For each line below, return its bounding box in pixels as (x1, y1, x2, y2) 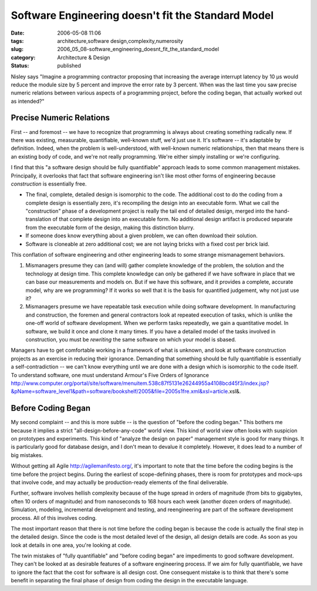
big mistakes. (11, 451, 43, 458)
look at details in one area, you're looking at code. (11, 541, 132, 549)
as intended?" (11, 98, 45, 105)
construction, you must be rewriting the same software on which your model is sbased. (25, 335, 237, 343)
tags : (11, 37, 24, 44)
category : (11, 53, 36, 61)
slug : (11, 46, 23, 53)
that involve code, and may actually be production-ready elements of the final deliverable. (11, 479, 229, 486)
